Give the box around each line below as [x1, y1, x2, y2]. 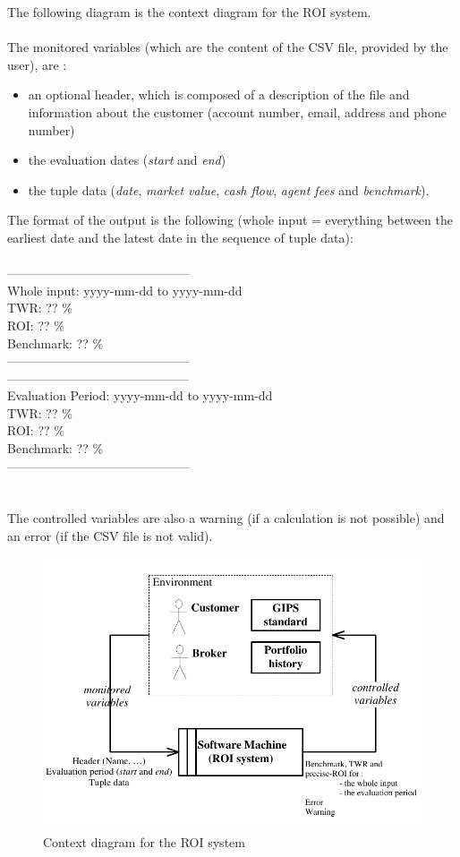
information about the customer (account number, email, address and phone [28, 102, 447, 121]
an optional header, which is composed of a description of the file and [28, 85, 410, 104]
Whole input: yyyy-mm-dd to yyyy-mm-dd [7, 280, 243, 299]
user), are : [7, 55, 67, 73]
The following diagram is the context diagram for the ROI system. [7, 3, 371, 21]
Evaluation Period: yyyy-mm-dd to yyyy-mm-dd [7, 386, 273, 405]
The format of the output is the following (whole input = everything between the [7, 210, 453, 229]
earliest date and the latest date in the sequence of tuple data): [7, 227, 354, 246]
